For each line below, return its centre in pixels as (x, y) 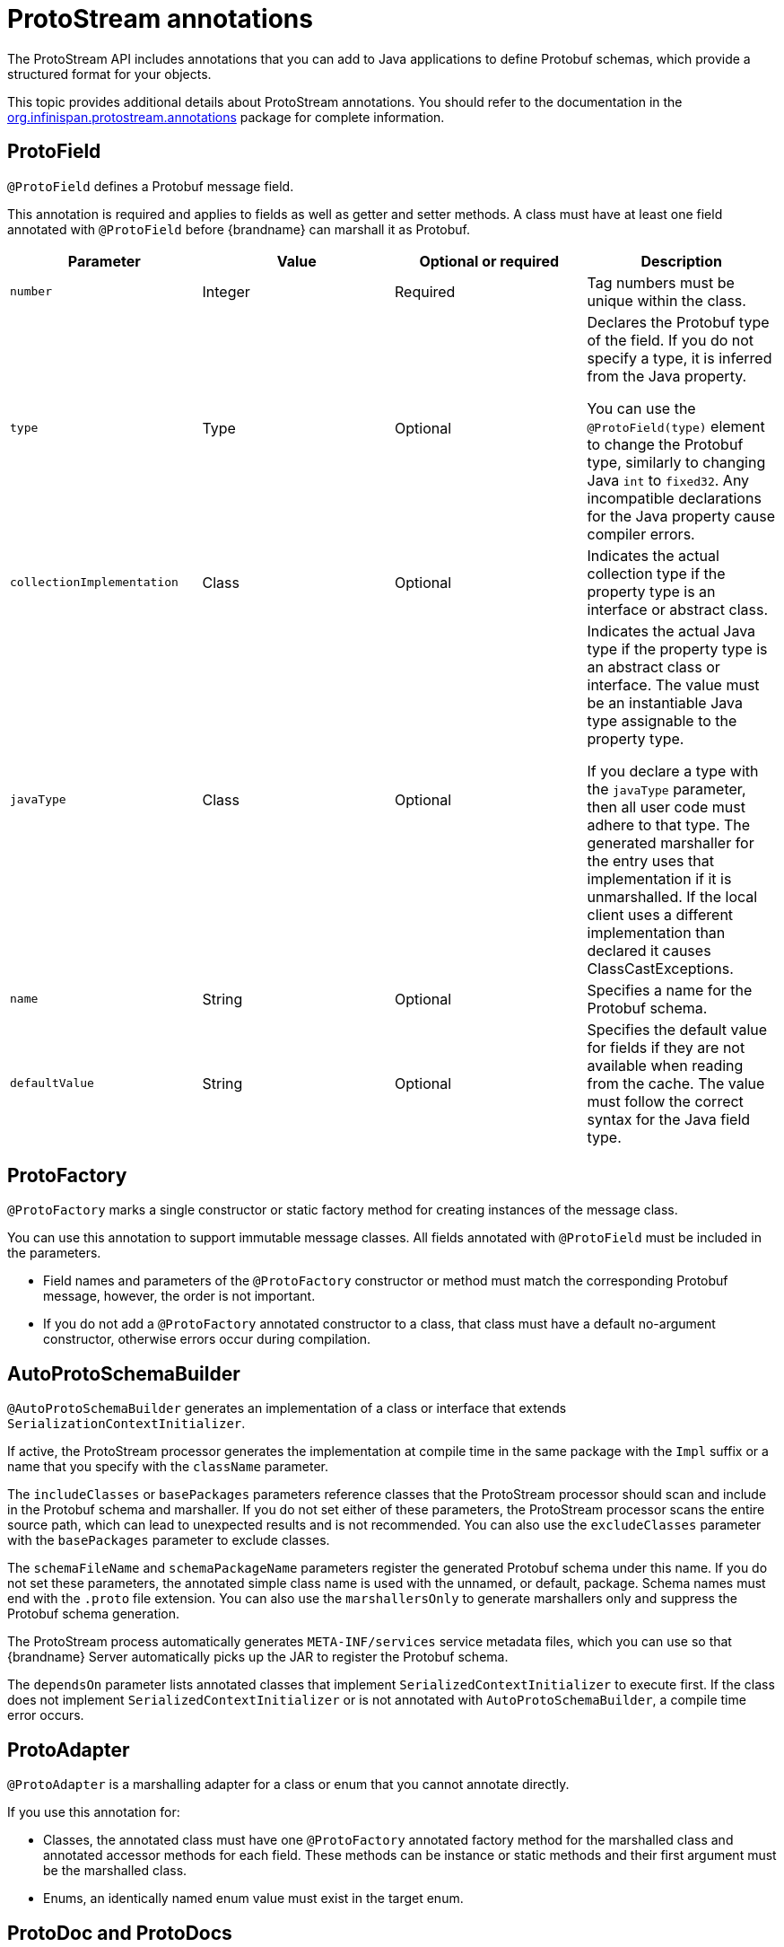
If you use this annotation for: (94, 1812)
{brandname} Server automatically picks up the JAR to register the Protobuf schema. (258, 1657)
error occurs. (46, 1715)
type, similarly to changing (676, 462)
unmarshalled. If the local (672, 896)
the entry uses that (650, 860)
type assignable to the (662, 720)
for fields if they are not (666, 1047)
